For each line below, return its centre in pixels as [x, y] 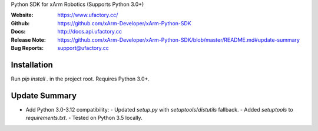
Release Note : [29, 40]
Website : [22, 15]
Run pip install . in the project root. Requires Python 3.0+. [80, 79]
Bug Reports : [27, 48]
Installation [32, 65]
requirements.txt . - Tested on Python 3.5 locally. [84, 118]
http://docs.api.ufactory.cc [90, 32]
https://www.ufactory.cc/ [88, 15]
